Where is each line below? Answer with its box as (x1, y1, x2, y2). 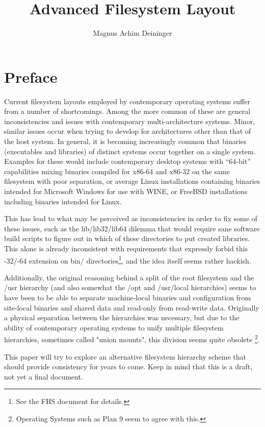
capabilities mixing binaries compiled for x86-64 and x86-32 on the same (4, 165, 230, 176)
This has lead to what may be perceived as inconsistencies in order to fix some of (4, 213, 257, 224)
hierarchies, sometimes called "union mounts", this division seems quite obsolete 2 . (4, 333, 260, 345)
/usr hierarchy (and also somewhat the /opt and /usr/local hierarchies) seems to (4, 282, 256, 293)
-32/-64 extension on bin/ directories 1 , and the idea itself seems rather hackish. (4, 253, 251, 266)
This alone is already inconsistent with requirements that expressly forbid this (4, 243, 248, 253)
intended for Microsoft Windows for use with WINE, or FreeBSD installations (4, 186, 248, 196)
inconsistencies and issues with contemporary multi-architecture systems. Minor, (4, 115, 255, 126)
